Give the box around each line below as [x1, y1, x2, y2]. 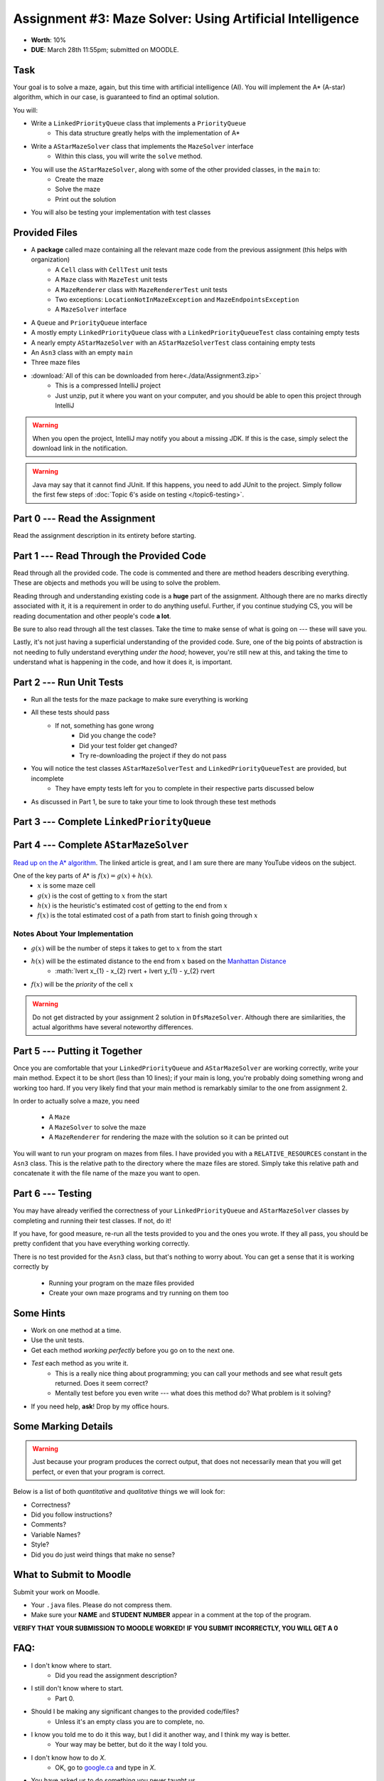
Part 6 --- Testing [13, 1188, 92, 1200]
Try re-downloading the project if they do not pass [79, 752, 227, 760]
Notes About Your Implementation [13, 929, 134, 939]
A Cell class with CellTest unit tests [55, 265, 168, 274]
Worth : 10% [31, 36, 67, 44]
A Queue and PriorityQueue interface [31, 318, 147, 327]
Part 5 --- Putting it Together [13, 1044, 142, 1057]
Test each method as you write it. [31, 1359, 129, 1368]
